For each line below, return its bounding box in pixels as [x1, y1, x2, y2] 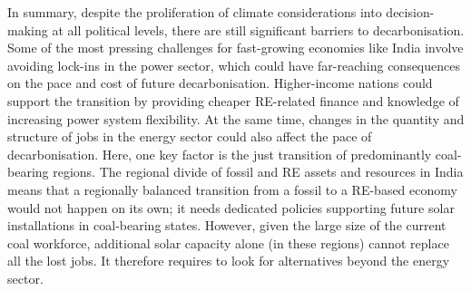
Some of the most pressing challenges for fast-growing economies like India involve [7, 38, 464, 57]
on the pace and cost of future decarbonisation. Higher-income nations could [7, 73, 433, 92]
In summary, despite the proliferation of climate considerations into [7, 3, 382, 21]
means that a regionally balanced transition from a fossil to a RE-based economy [7, 179, 457, 199]
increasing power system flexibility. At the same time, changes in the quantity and [7, 109, 465, 128]
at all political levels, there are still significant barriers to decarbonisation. [52, 20, 465, 39]
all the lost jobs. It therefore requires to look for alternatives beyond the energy [7, 251, 450, 270]
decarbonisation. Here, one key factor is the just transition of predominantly [7, 144, 432, 163]
